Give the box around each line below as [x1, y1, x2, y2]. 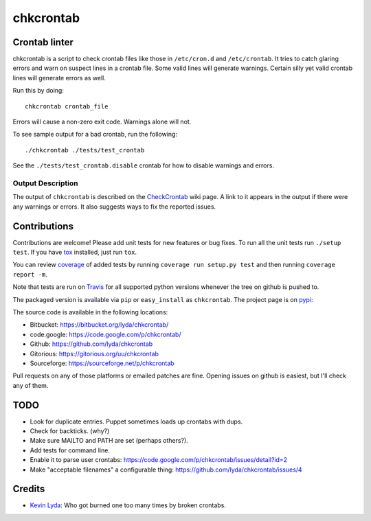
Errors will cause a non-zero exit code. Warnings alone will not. [12, 117, 192, 126]
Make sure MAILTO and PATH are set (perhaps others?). [30, 437, 188, 445]
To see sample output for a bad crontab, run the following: [12, 130, 178, 139]
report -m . [12, 270, 47, 278]
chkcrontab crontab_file [25, 102, 109, 110]
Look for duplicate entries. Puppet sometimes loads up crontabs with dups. [30, 417, 243, 426]
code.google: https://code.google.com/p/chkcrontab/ [30, 330, 181, 338]
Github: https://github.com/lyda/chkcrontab [30, 340, 153, 348]
